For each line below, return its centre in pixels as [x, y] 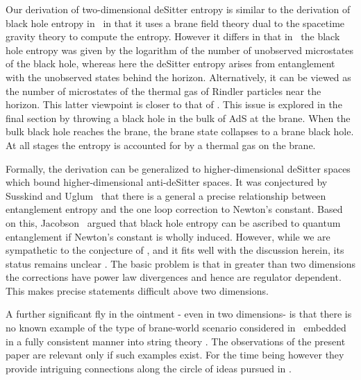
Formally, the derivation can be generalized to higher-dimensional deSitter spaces [178, 168]
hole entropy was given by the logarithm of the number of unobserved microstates [179, 50]
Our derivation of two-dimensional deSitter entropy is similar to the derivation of [178, 9]
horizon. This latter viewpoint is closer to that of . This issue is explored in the [174, 104]
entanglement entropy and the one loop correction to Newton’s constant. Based [174, 209]
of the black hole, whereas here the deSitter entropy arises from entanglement [170, 63]
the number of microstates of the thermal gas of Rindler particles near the [163, 90]
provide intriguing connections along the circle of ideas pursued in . [149, 368]
